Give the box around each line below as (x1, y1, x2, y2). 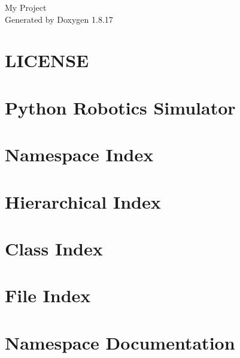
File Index (5, 283, 91, 308)
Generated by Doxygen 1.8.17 (5, 13, 113, 25)
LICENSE (5, 48, 89, 73)
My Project (5, 1, 47, 13)
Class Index (5, 236, 103, 260)
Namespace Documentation (5, 330, 235, 354)
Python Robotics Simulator (5, 95, 236, 119)
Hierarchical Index (5, 189, 161, 213)
